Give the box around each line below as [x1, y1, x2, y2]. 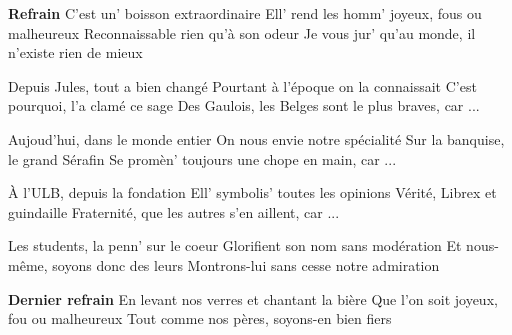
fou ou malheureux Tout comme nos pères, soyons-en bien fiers [8, 308, 392, 329]
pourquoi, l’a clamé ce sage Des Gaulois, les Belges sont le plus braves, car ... [8, 95, 480, 116]
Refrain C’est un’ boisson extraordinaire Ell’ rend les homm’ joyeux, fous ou [8, 3, 482, 23]
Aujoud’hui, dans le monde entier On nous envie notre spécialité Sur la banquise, [8, 128, 505, 149]
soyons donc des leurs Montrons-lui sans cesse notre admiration [52, 254, 440, 275]
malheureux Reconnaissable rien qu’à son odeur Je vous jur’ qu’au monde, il [8, 22, 476, 43]
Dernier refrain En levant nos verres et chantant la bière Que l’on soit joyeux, [8, 288, 498, 309]
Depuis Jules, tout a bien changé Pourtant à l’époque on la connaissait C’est [8, 75, 477, 96]
